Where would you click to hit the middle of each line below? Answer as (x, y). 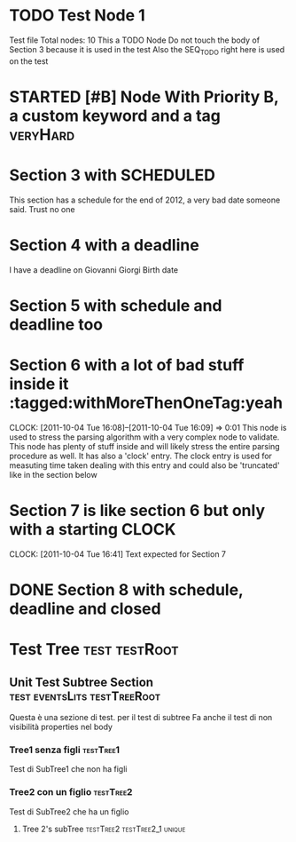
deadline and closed (85, 609)
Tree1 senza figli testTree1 (65, 750)
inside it (39, 384)
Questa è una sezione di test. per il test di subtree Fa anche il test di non (141, 718)
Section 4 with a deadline (104, 246)
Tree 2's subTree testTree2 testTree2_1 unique (104, 829)
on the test (29, 61)
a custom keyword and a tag (115, 115)
